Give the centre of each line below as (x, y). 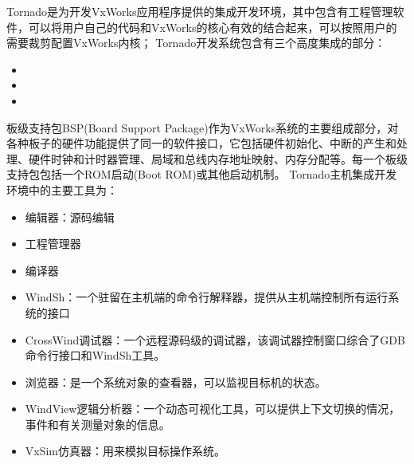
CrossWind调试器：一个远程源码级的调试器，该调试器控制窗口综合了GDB (215, 339)
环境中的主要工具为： (62, 189)
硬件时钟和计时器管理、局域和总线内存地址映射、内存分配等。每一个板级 (218, 158)
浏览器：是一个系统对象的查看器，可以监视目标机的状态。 (176, 381)
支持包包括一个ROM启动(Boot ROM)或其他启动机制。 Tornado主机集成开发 (202, 174)
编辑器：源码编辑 (70, 216)
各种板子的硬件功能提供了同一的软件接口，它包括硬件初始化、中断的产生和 (201, 143)
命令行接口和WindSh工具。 (95, 355)
